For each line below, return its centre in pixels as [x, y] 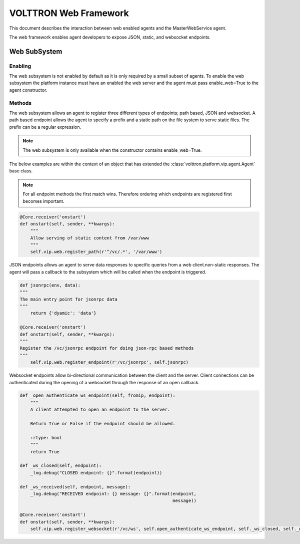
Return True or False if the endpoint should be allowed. [103, 424]
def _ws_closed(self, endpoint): [61, 466]
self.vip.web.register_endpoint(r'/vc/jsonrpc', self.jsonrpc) [109, 362]
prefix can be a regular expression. [45, 127]
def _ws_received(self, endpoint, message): [75, 487]
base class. [21, 171]
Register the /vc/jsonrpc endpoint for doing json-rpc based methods [107, 348]
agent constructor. [28, 90]
